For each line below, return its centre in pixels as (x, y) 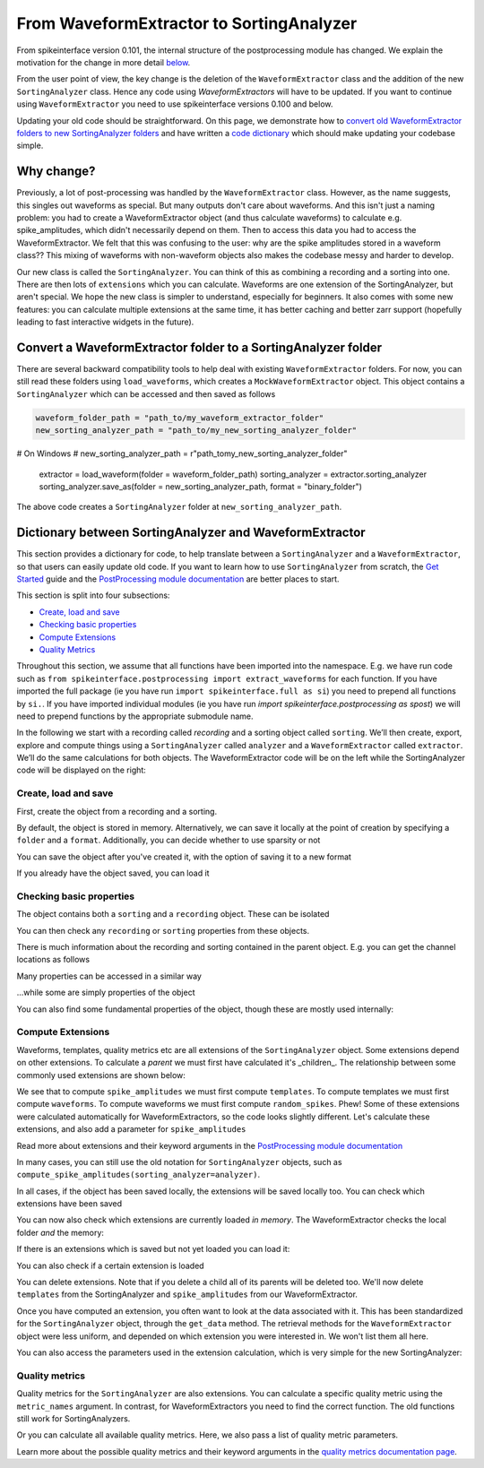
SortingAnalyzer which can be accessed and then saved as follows (146, 393)
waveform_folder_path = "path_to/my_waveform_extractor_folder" (180, 418)
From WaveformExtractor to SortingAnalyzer (187, 23)
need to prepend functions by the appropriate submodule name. (135, 716)
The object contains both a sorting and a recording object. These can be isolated (173, 914)
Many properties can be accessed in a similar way (109, 976)
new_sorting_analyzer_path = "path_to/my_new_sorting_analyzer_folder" (196, 431)
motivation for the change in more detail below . (104, 62)
